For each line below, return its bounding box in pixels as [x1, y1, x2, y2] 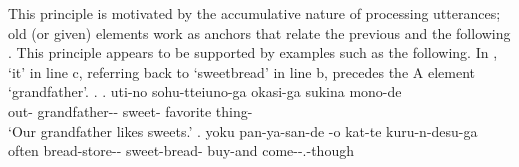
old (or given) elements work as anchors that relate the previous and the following [8, 22, 511, 43]
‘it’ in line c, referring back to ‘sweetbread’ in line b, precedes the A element [8, 61, 475, 82]
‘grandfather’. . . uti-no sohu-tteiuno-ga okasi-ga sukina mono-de [8, 81, 402, 102]
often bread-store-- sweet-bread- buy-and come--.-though [8, 140, 354, 161]
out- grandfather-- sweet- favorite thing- [8, 100, 253, 121]
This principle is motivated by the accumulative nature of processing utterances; [8, 3, 501, 23]
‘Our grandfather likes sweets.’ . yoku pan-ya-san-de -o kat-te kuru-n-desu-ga [8, 120, 478, 141]
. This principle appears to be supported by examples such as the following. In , [8, 42, 498, 63]
